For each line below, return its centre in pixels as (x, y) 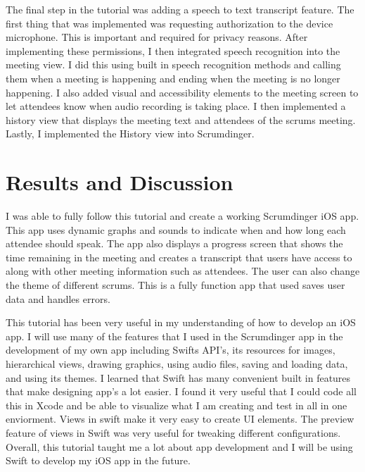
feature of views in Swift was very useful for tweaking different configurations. (173, 432)
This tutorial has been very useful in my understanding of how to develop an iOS (181, 322)
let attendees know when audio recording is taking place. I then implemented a (176, 106)
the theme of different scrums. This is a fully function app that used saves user (175, 285)
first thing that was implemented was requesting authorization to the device (169, 23)
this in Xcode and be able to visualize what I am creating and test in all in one (177, 405)
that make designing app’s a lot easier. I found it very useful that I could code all (181, 391)
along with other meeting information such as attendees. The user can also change (183, 271)
